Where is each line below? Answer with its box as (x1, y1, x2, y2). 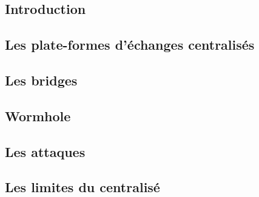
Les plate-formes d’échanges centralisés (5, 35, 255, 54)
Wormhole (5, 106, 71, 125)
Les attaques (5, 142, 86, 161)
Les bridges (5, 70, 78, 89)
